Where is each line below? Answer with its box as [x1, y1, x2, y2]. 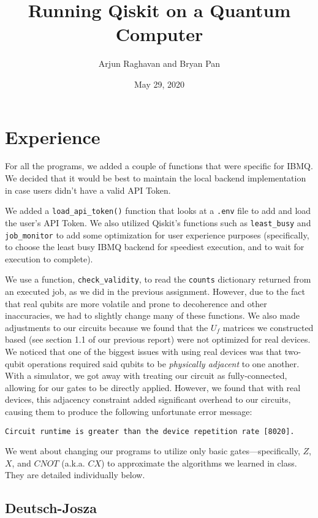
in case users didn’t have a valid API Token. [5, 183, 171, 196]
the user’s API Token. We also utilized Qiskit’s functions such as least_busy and [5, 216, 311, 229]
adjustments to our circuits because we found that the [5, 321, 208, 333]
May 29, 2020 [134, 77, 185, 90]
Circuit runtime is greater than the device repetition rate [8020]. [5, 427, 295, 436]
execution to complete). [5, 252, 93, 265]
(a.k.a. [61, 456, 85, 469]
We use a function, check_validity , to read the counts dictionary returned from [5, 273, 311, 286]
